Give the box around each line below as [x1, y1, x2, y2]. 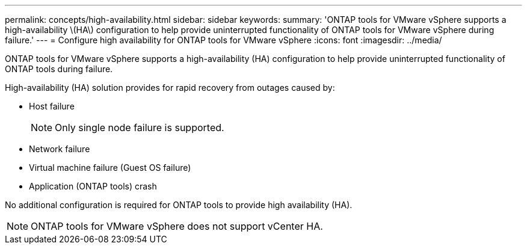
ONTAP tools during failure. [5, 64, 113, 74]
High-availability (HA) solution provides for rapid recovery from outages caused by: [5, 82, 335, 93]
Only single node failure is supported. [55, 121, 224, 134]
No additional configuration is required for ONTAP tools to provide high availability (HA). [5, 200, 353, 210]
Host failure [29, 101, 75, 111]
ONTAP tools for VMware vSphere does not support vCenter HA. [31, 220, 323, 232]
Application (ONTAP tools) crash [29, 181, 157, 191]
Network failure [29, 144, 90, 154]
